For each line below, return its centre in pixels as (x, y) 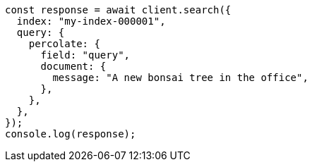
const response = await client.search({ (118, 10)
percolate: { (64, 44)
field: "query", (85, 55)
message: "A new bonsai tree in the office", (180, 78)
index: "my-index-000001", (91, 21)
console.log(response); (71, 134)
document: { (73, 66)
